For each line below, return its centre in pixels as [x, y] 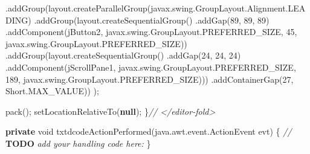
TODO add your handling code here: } [78, 143]
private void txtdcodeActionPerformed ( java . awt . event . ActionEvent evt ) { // [149, 131]
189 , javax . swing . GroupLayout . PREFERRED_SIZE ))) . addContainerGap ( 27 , [150, 79]
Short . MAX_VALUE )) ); [52, 91]
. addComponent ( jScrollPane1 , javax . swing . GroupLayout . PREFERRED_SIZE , [151, 67]
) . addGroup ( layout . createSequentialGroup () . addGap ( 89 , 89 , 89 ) [149, 20]
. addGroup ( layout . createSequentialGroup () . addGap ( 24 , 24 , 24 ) [123, 55]
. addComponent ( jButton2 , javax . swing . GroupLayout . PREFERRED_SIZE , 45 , [151, 32]
